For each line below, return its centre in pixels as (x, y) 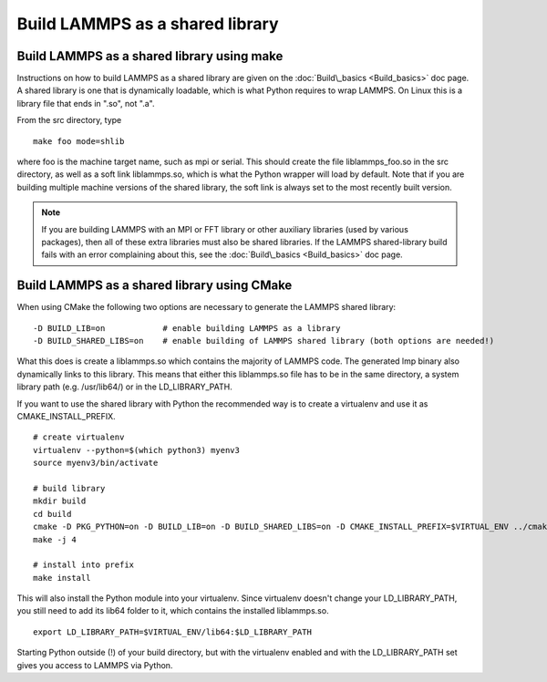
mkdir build (60, 501)
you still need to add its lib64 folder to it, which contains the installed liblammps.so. (173, 611)
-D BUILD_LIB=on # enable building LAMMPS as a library (187, 328)
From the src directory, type (69, 120)
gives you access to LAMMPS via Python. (95, 665)
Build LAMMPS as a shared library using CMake (155, 286)
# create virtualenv (79, 437)
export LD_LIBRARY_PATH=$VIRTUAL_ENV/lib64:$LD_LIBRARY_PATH (172, 632)
